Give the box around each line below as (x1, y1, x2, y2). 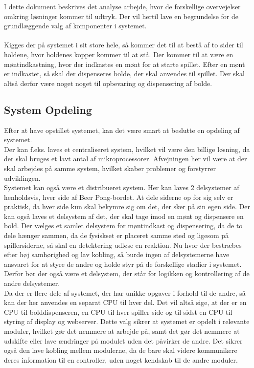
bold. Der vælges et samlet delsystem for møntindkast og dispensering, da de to (4, 220, 243, 231)
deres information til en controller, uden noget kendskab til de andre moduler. (4, 354, 238, 365)
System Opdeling (4, 102, 92, 117)
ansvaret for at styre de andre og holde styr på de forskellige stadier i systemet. (4, 259, 242, 269)
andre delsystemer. (4, 278, 60, 288)
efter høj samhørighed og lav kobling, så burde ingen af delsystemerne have (4, 249, 230, 260)
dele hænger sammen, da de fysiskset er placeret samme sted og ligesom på (4, 230, 229, 240)
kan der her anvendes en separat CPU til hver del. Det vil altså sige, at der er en (4, 297, 247, 307)
